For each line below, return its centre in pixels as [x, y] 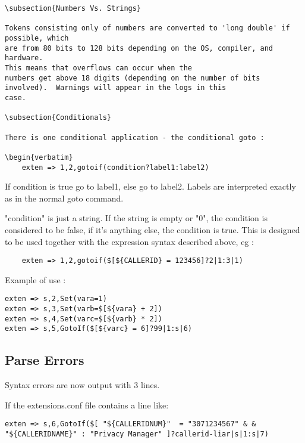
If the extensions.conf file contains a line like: [87, 405]
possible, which [37, 38]
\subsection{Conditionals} [58, 118]
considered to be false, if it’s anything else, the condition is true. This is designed [152, 229]
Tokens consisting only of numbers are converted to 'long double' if [147, 28]
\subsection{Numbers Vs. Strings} [73, 8]
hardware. [24, 58]
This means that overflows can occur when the [98, 68]
